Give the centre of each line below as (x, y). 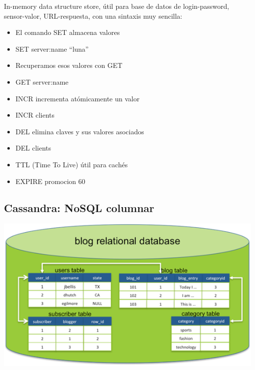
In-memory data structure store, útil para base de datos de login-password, (117, 6)
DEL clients (33, 148)
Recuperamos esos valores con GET (69, 65)
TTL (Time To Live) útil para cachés (72, 164)
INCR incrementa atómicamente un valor (77, 98)
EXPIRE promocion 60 (50, 181)
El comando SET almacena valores (68, 32)
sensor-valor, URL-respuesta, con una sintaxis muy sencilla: (93, 15)
